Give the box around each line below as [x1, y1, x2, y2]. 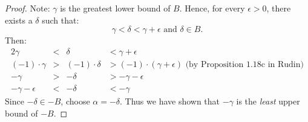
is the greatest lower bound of [60, 2, 171, 14]
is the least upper [236, 94, 300, 107]
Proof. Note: [5, 2, 50, 14]
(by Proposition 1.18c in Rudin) [185, 60, 304, 69]
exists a [5, 13, 33, 26]
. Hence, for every [179, 2, 245, 14]
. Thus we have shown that [120, 94, 220, 107]
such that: [42, 13, 79, 26]
